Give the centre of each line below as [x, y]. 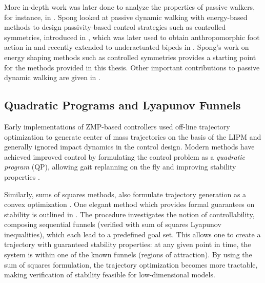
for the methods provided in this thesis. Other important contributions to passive [132, 67]
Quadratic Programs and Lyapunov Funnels [123, 105]
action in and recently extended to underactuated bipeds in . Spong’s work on [127, 47]
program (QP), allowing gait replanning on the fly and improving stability [120, 167]
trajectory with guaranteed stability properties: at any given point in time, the [128, 244]
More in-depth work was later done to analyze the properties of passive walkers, [130, 7]
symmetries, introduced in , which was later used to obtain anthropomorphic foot [132, 37]
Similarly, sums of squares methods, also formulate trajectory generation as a [125, 194]
